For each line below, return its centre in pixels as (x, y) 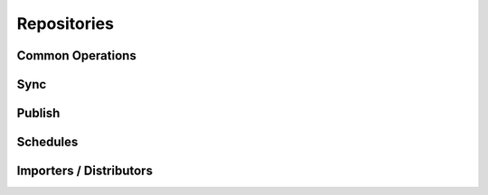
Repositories (66, 23)
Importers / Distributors (85, 171)
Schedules (47, 142)
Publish (38, 113)
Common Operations (77, 56)
